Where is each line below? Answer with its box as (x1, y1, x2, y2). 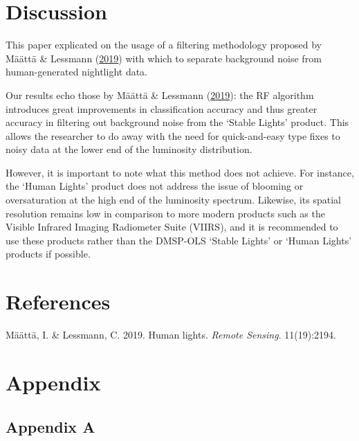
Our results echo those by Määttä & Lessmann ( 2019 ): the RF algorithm (6, 87, 314, 102)
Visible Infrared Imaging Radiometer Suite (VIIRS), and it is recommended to (6, 219, 338, 234)
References (6, 287, 111, 316)
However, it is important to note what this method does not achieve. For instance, (6, 165, 354, 179)
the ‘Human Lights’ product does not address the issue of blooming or (6, 179, 304, 193)
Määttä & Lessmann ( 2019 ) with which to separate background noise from (6, 51, 322, 65)
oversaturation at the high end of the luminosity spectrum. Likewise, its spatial (6, 192, 341, 207)
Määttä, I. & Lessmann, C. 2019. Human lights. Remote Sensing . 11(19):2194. (6, 327, 336, 342)
